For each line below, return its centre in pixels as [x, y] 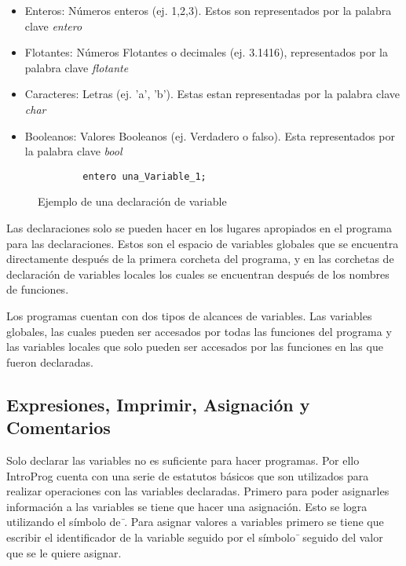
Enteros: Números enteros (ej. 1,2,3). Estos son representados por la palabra [208, 10]
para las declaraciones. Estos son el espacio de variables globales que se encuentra [203, 243]
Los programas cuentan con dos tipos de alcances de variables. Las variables [189, 315]
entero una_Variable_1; [144, 176]
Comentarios [59, 427]
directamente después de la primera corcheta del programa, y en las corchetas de [200, 259]
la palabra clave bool [73, 151]
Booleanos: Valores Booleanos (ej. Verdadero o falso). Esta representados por [210, 135]
